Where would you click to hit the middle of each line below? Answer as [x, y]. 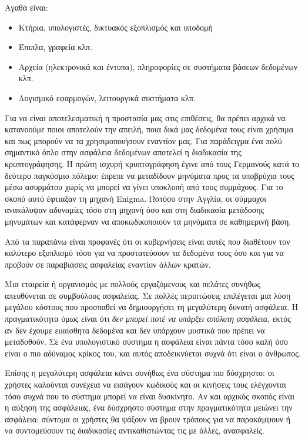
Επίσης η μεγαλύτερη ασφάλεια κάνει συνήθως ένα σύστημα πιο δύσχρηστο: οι [140, 373]
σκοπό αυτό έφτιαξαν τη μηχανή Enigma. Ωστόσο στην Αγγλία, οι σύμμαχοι [135, 198]
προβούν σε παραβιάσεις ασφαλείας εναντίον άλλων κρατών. [108, 264]
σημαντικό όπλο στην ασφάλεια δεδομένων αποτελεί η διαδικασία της [123, 152]
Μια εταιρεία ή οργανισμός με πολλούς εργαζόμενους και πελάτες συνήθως [133, 284]
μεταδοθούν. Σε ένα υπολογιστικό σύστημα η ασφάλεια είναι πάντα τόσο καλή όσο [146, 341]
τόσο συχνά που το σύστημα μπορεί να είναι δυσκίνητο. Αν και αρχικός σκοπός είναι [150, 396]
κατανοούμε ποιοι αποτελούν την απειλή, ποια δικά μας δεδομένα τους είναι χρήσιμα [149, 129]
